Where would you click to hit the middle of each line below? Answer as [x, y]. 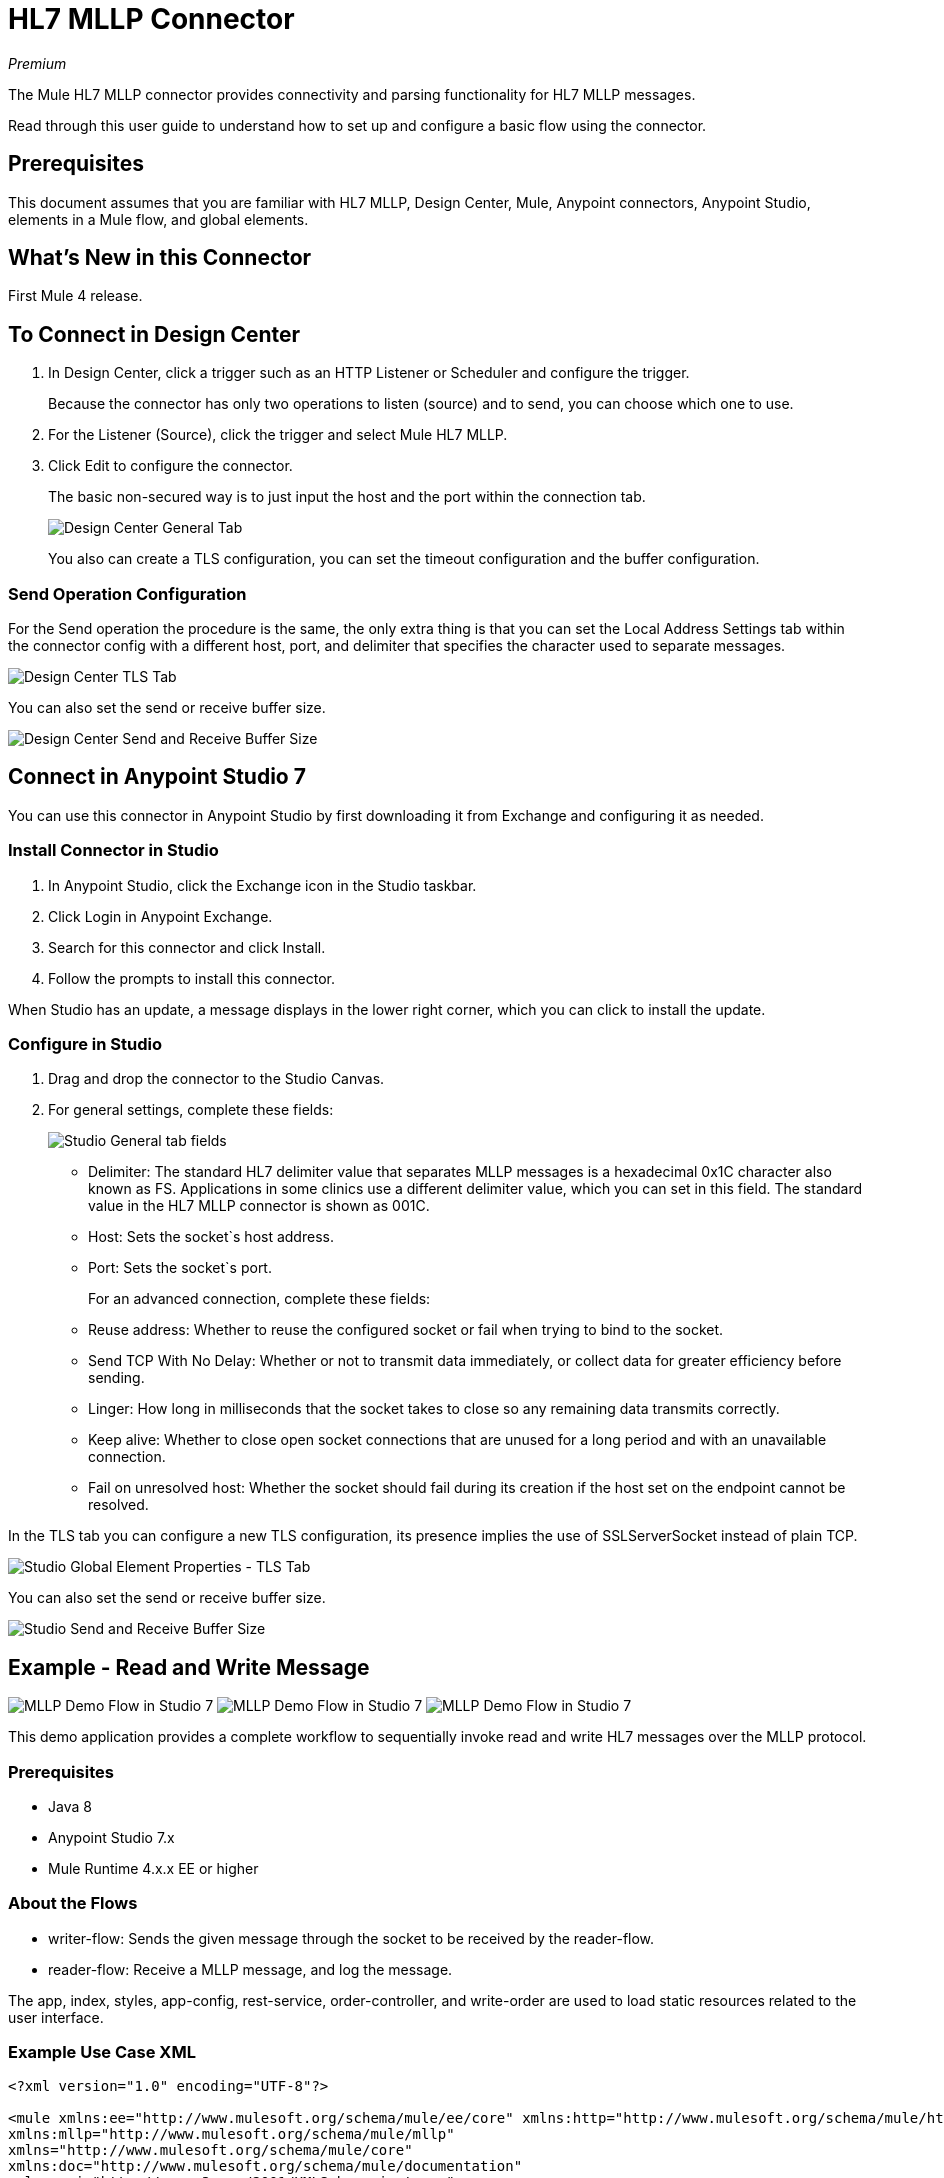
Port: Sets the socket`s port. [180, 1268]
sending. [116, 1378]
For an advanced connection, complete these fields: [259, 1299]
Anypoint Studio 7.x [111, 1837]
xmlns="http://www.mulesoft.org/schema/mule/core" [210, 2150]
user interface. [56, 2017]
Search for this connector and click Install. [187, 947]
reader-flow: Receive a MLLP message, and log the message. [250, 1969]
